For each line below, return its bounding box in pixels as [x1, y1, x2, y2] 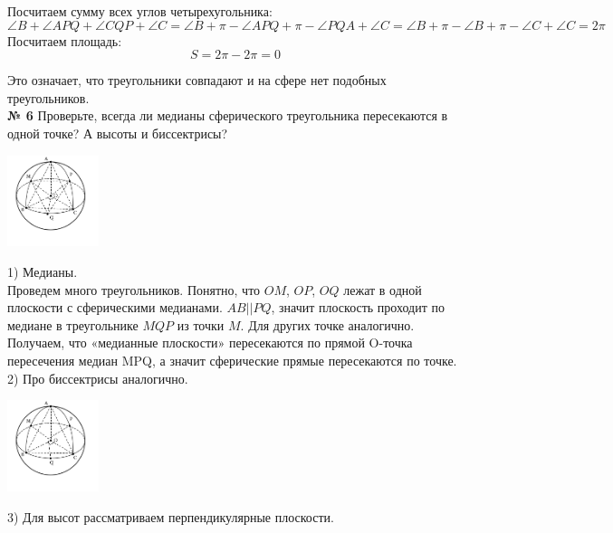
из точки [177, 315, 225, 334]
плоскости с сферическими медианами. [7, 298, 223, 317]
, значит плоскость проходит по [271, 298, 445, 317]
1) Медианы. [7, 262, 78, 281]
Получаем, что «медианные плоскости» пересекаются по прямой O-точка [7, 333, 413, 352]
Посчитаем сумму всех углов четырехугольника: [7, 2, 273, 20]
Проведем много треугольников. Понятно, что [7, 280, 261, 299]
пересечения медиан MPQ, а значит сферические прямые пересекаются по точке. [7, 350, 457, 369]
